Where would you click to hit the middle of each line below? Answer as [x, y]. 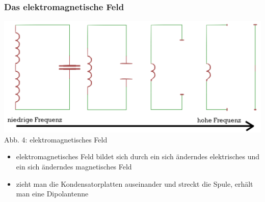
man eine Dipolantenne [52, 194]
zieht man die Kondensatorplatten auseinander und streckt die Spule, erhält [135, 183]
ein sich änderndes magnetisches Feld [74, 167]
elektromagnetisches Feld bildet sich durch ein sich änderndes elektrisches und [138, 156]
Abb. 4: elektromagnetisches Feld [56, 139]
